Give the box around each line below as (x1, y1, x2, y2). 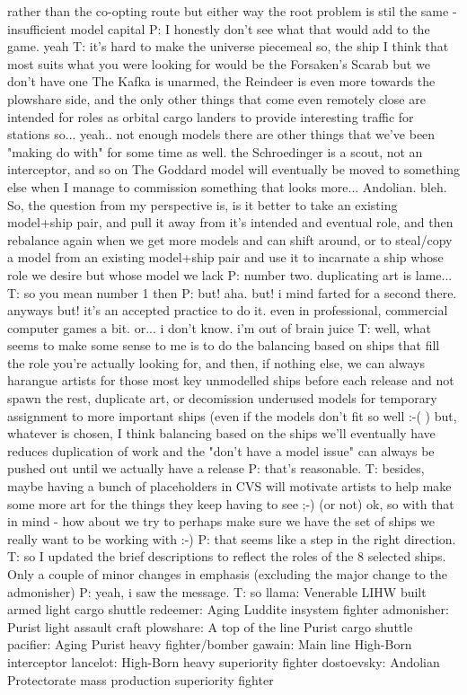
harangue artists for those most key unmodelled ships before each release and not (7, 371, 454, 390)
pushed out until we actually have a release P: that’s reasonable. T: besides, (7, 459, 425, 478)
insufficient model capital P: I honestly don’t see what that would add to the (7, 19, 430, 38)
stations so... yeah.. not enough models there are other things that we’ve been (7, 125, 436, 144)
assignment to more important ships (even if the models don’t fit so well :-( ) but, (7, 406, 457, 425)
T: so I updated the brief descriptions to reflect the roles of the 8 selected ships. (7, 547, 446, 566)
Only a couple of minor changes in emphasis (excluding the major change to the (7, 565, 447, 583)
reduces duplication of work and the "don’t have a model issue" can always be (7, 441, 435, 460)
